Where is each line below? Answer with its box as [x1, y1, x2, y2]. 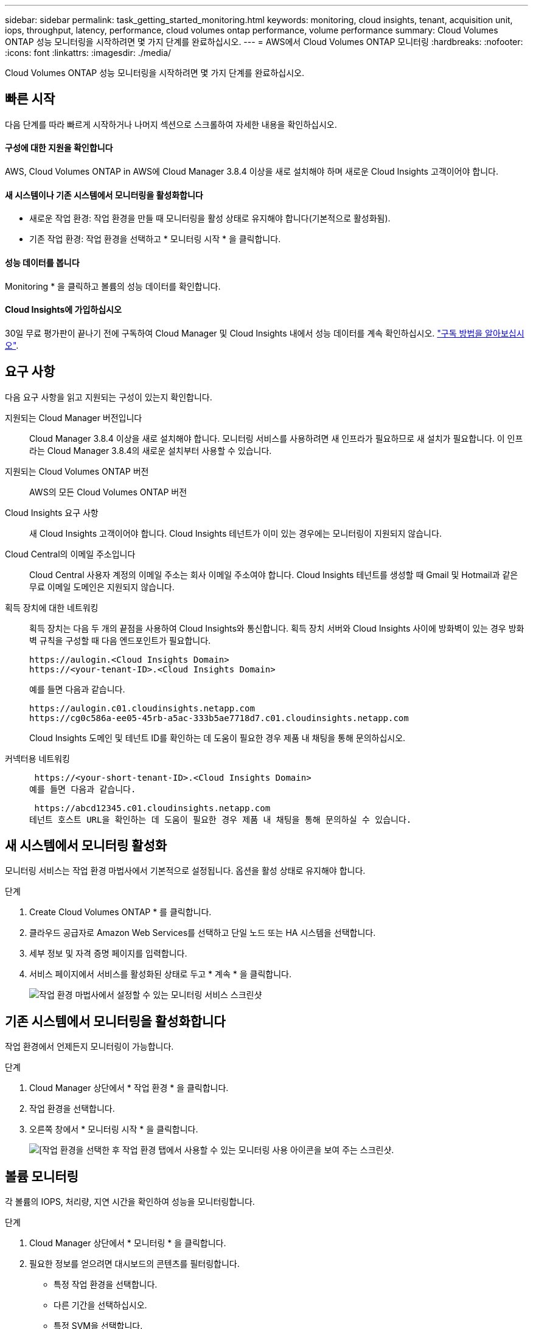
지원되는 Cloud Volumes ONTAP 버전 [5, 466, 149, 476]
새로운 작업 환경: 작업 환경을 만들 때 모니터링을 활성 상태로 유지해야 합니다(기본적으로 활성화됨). [29, 213, 391, 224]
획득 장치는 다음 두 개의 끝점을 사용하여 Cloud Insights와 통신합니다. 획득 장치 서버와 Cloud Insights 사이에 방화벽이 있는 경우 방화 [29, 623, 524, 633]
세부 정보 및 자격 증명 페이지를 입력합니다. [29, 948, 187, 959]
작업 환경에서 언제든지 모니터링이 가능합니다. [5, 1041, 174, 1052]
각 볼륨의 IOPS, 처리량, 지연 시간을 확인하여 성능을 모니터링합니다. [5, 1196, 255, 1207]
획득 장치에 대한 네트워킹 [5, 602, 99, 613]
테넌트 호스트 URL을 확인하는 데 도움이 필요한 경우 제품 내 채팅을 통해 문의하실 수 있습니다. [29, 814, 412, 825]
